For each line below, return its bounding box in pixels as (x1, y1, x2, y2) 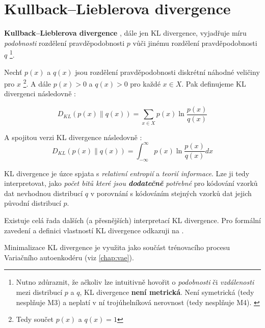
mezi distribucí (16, 287, 63, 297)
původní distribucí (4, 198, 61, 208)
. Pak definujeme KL (181, 78, 246, 89)
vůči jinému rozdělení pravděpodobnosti (132, 37, 257, 48)
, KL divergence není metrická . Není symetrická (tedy (79, 287, 254, 297)
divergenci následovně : (4, 88, 76, 99)
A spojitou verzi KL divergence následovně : (4, 131, 142, 142)
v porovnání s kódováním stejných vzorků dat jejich (90, 187, 252, 198)
